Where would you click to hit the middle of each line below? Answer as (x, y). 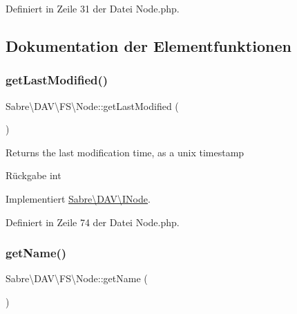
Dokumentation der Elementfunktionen (148, 45)
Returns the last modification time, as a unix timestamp (125, 152)
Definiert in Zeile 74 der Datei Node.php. (93, 222)
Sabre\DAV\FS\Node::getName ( (77, 278)
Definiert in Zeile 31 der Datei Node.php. (93, 8)
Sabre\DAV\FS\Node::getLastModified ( (92, 105)
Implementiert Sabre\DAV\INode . (78, 198)
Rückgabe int (33, 175)
